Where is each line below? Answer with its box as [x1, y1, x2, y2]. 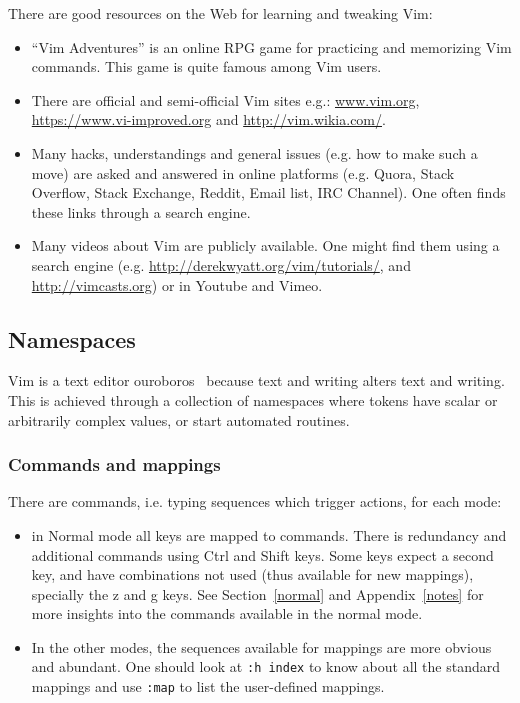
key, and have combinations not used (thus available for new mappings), [31, 564, 474, 585]
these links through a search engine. [31, 201, 251, 222]
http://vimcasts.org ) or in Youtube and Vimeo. [31, 274, 323, 295]
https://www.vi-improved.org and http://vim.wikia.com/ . [31, 109, 386, 130]
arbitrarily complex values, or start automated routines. [8, 409, 350, 430]
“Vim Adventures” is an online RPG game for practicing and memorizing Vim [31, 36, 512, 57]
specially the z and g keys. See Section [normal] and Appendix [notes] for [31, 583, 484, 604]
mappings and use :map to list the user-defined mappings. [31, 676, 385, 697]
